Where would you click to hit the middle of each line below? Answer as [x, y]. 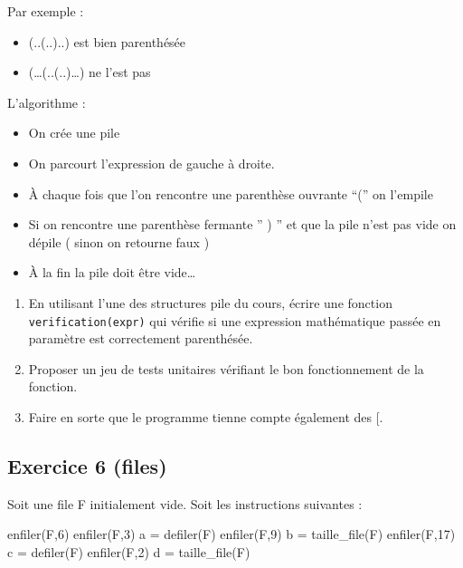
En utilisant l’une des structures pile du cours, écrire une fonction [210, 302]
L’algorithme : [47, 102]
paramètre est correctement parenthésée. [141, 338]
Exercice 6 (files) [87, 465]
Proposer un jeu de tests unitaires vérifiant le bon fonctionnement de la [226, 368]
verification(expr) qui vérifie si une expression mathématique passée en [235, 320]
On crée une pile [74, 133]
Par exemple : [46, 11]
